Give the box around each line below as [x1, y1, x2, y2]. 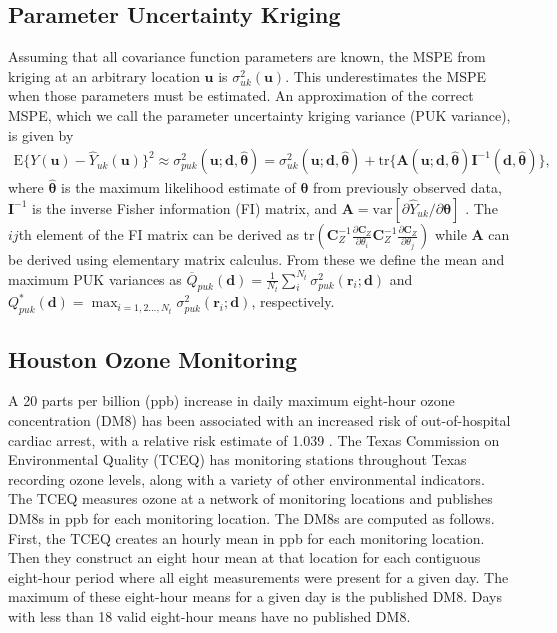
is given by [8, 124, 74, 145]
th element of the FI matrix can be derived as [18, 224, 299, 245]
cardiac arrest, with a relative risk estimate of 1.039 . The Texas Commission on [8, 429, 500, 450]
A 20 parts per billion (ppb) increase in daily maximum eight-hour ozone [8, 390, 455, 411]
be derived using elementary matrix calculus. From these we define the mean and [8, 249, 505, 270]
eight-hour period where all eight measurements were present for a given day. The [8, 566, 509, 587]
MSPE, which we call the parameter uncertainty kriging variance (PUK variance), [8, 104, 511, 125]
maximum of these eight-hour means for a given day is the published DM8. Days [8, 586, 502, 607]
